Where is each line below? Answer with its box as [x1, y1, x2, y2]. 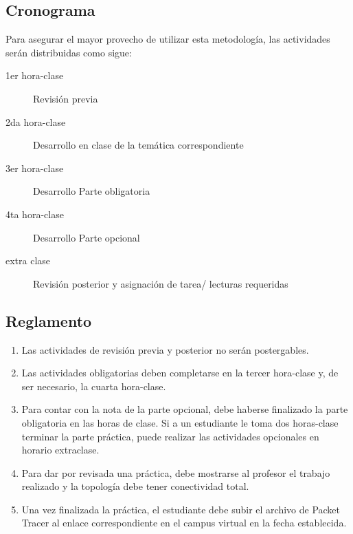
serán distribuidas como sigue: [5, 45, 132, 59]
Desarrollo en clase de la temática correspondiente [33, 138, 244, 152]
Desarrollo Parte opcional [33, 230, 140, 244]
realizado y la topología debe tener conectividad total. [21, 479, 249, 493]
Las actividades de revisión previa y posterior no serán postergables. [21, 342, 309, 356]
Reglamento [5, 310, 92, 331]
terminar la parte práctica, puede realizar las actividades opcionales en [21, 429, 319, 443]
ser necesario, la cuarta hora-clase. [21, 378, 166, 393]
